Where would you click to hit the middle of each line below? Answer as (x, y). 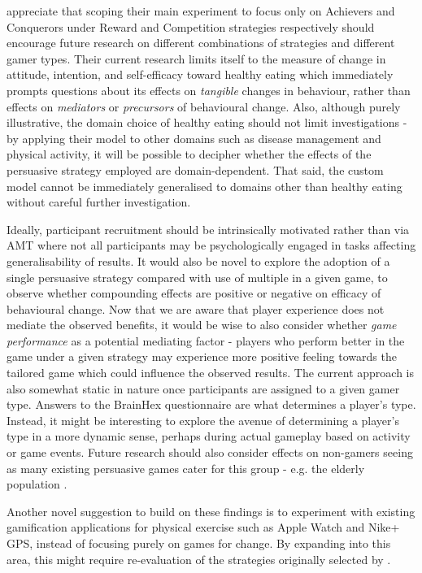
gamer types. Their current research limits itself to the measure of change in (196, 58)
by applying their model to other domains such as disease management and (194, 138)
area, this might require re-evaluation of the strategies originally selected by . (199, 559)
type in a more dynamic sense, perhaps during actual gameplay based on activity (209, 436)
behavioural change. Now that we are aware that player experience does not (196, 308)
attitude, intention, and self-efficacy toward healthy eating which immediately (200, 74)
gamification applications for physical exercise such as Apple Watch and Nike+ (203, 527)
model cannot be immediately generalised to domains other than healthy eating (204, 186)
